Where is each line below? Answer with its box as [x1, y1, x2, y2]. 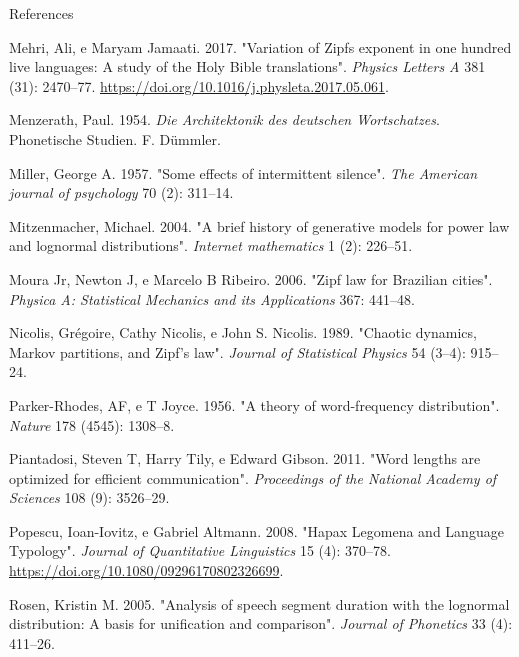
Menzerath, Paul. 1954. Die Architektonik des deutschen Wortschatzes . [9, 109, 440, 130]
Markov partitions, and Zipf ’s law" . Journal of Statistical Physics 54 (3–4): [9, 341, 466, 362]
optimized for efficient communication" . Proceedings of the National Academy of [9, 467, 497, 488]
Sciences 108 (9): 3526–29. [9, 487, 170, 508]
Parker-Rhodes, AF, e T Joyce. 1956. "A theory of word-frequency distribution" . [9, 394, 500, 415]
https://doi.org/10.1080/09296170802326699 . [9, 560, 284, 581]
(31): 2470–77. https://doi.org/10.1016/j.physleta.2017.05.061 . [9, 75, 389, 96]
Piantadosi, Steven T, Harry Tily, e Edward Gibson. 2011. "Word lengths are [9, 448, 481, 469]
